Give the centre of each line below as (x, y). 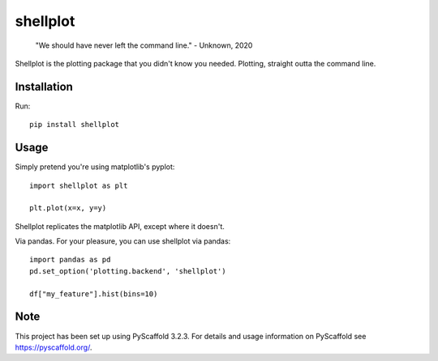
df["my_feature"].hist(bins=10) (94, 294)
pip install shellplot (75, 125)
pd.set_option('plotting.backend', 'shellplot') (128, 271)
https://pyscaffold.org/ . (54, 347)
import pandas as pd (70, 260)
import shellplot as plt (79, 185)
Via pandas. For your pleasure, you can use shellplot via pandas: (123, 241)
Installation (44, 86)
